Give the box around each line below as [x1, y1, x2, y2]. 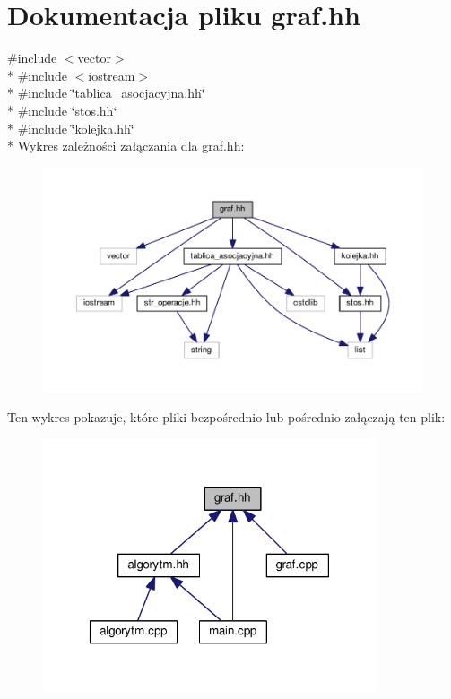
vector [77, 48, 111, 67]
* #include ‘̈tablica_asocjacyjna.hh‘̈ [7, 83, 205, 102]
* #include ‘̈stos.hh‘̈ [7, 100, 117, 119]
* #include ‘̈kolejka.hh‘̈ [7, 118, 134, 137]
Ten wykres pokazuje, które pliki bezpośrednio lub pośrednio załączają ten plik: [7, 408, 446, 427]
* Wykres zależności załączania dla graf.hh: [7, 136, 245, 155]
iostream [88, 65, 135, 84]
